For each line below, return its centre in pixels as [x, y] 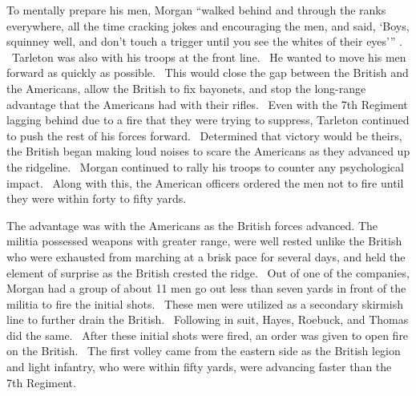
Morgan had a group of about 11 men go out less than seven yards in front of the [206, 288]
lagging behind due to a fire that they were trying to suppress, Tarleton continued [208, 120]
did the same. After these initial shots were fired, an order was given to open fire [208, 335]
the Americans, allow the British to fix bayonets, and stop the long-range [186, 88]
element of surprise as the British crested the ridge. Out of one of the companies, [208, 272]
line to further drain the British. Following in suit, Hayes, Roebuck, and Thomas [208, 319]
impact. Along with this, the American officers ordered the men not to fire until [205, 182]
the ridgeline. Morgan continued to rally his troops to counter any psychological [205, 166]
